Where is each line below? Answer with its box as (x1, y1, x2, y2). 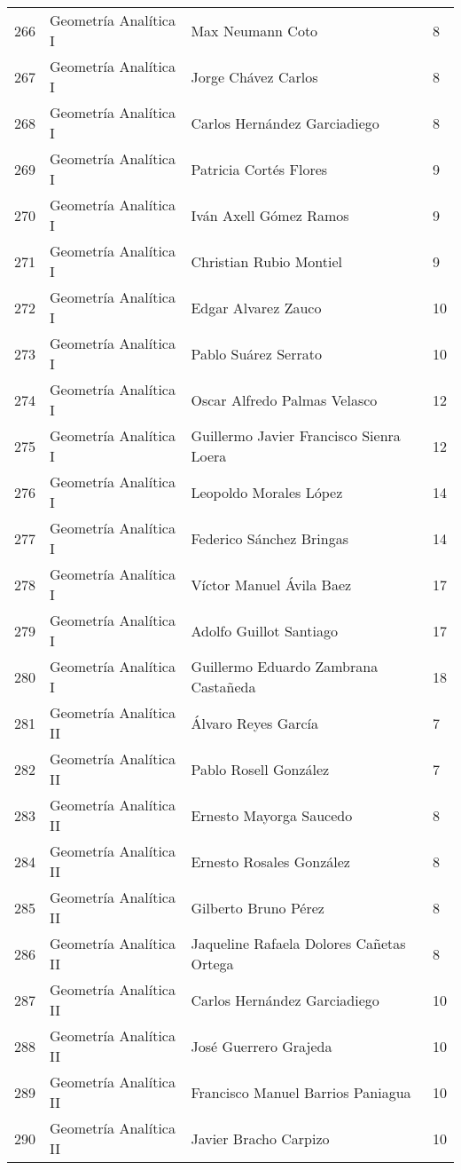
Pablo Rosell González (191, 758, 330, 779)
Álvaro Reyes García (191, 712, 319, 733)
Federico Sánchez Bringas (191, 527, 348, 549)
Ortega (191, 953, 234, 974)
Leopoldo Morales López (191, 481, 343, 502)
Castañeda (191, 676, 256, 697)
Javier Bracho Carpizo (191, 1127, 330, 1149)
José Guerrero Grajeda (191, 1035, 332, 1056)
